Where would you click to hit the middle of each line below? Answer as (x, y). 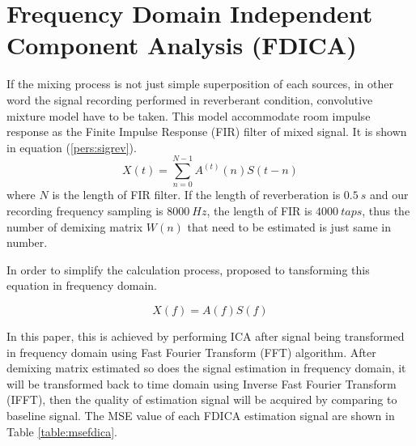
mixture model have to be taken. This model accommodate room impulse (189, 115)
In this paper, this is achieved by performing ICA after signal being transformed (206, 336)
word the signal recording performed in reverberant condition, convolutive (190, 99)
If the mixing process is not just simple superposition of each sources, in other (200, 84)
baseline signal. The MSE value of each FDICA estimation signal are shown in (201, 415)
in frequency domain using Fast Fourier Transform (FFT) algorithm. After (191, 352)
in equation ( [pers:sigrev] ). (72, 147)
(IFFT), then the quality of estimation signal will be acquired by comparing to (202, 399)
